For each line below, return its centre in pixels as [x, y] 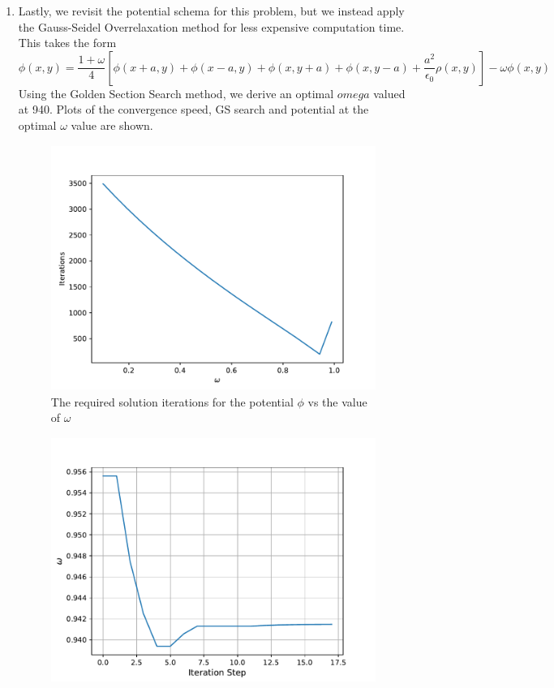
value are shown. [112, 125]
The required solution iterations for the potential [172, 401]
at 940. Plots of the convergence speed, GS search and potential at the [193, 109]
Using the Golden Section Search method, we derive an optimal [176, 93]
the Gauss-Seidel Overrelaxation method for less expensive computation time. [211, 26]
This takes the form [67, 43]
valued [389, 93]
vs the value [337, 401]
